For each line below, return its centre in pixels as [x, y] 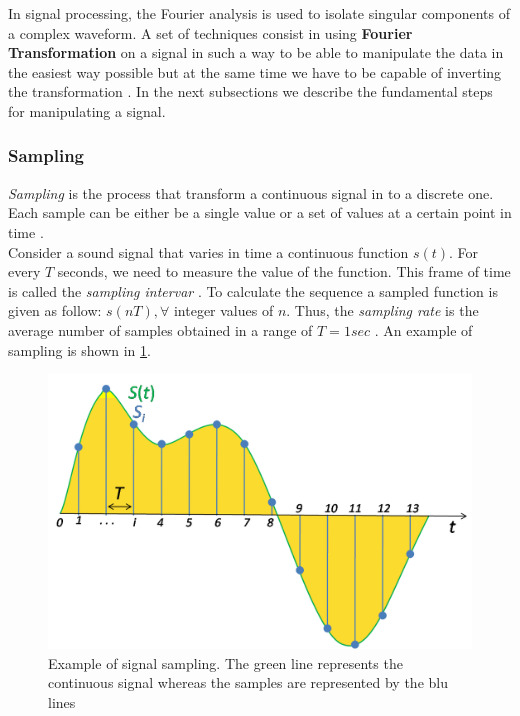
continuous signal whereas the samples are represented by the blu [248, 682]
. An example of [423, 329]
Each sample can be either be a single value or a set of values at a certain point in [260, 212]
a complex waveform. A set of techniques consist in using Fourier [210, 32]
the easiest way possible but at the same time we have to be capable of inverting [255, 71]
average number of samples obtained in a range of [160, 329]
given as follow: [55, 310]
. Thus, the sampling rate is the [382, 310]
